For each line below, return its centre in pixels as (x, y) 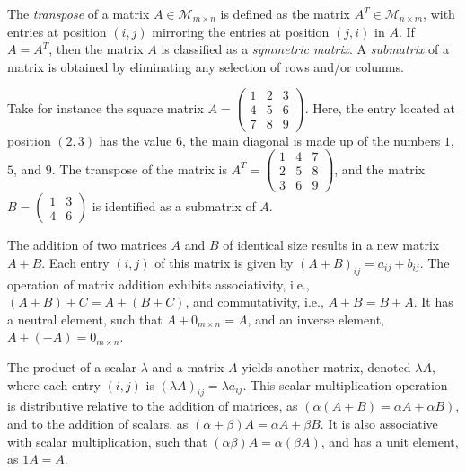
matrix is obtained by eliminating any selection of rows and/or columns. (206, 66)
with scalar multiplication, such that (107, 441)
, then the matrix (96, 49)
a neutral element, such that (85, 319)
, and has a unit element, (390, 441)
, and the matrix (380, 169)
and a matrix (188, 367)
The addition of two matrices (87, 245)
